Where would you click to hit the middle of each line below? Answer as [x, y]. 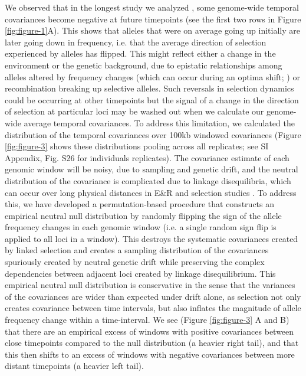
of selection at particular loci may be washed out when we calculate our [134, 111]
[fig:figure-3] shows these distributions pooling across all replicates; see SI [137, 146]
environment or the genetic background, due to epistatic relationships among [144, 65]
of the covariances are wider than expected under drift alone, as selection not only [153, 296]
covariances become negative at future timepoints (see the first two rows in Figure [153, 19]
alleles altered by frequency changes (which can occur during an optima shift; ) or [152, 76]
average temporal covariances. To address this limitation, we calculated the [159, 122]
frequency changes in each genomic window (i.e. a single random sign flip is [141, 227]
